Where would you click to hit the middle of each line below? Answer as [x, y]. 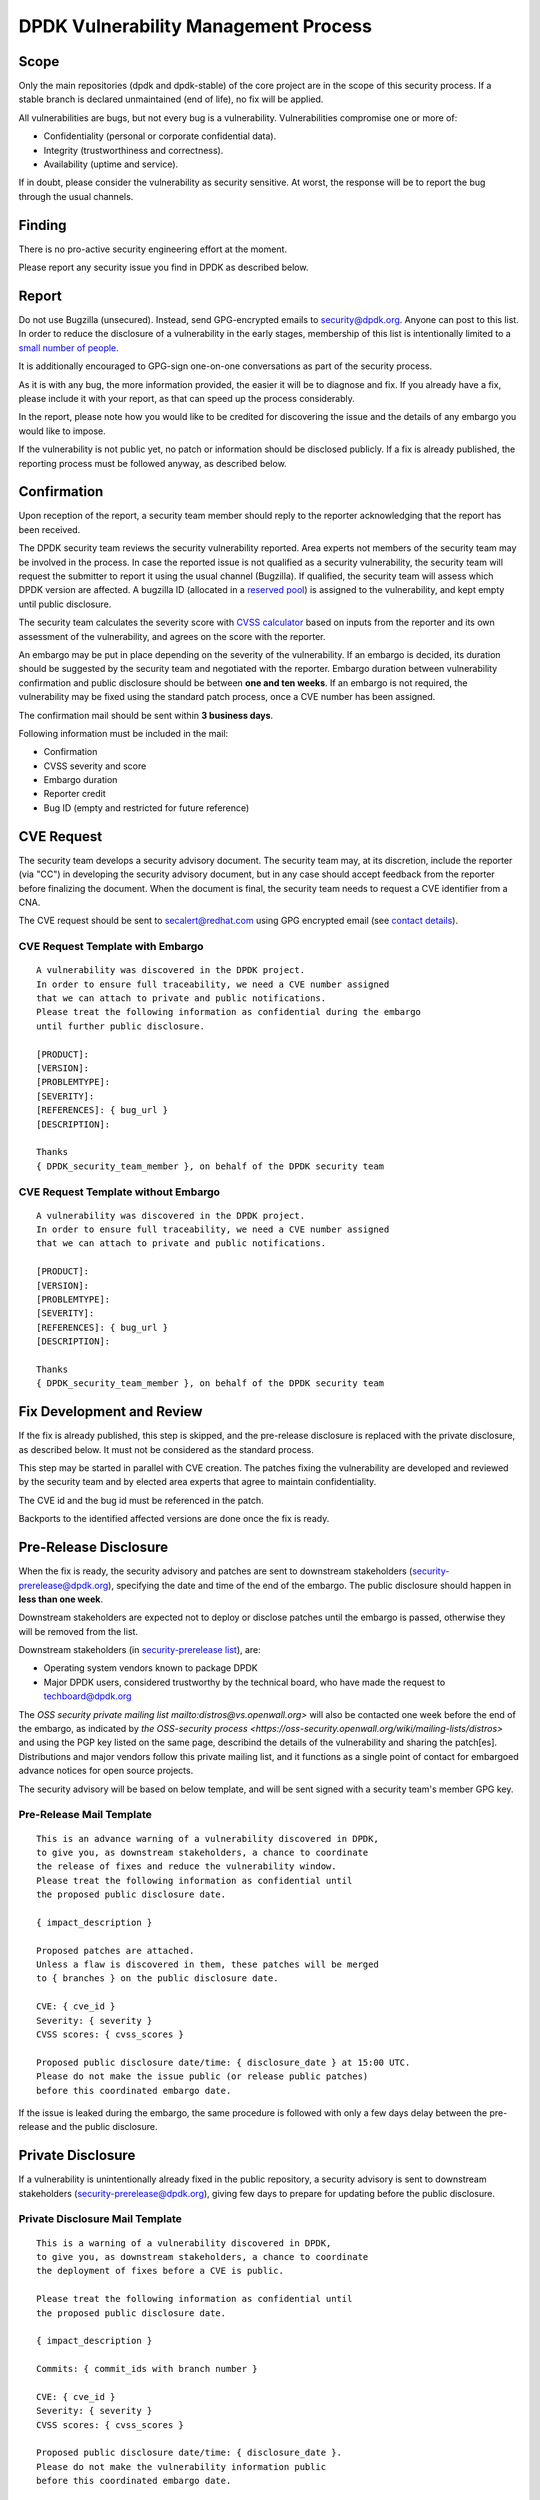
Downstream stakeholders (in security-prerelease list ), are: [140, 1650]
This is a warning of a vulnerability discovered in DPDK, [184, 2243]
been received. [49, 529]
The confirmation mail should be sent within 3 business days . [146, 715]
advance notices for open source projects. [106, 1771]
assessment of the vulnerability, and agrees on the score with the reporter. [172, 636]
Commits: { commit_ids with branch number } [147, 2369]
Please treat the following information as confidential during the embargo [229, 1012]
